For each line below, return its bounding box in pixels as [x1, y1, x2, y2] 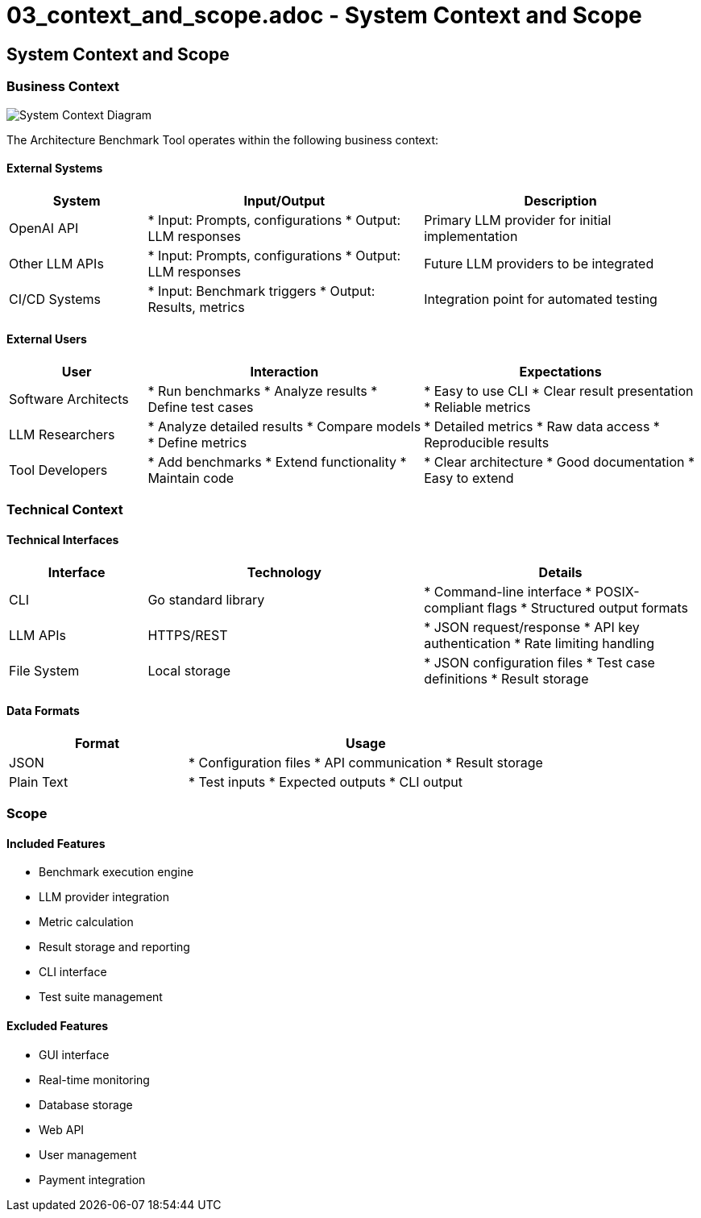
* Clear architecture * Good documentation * [424, 453, 695, 470]
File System [9, 662, 80, 679]
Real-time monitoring [39, 1072, 150, 1087]
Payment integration [39, 1172, 146, 1187]
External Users [6, 332, 87, 347]
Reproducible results [424, 434, 550, 451]
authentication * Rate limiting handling [424, 634, 655, 651]
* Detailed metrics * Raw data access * [424, 418, 660, 434]
